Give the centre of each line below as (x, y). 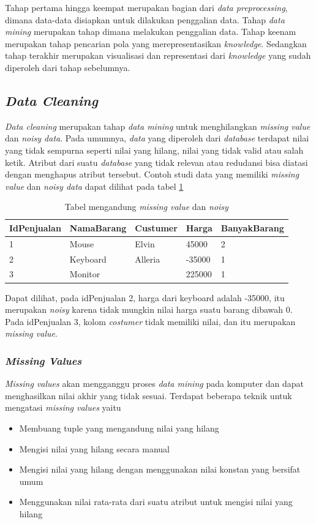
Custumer (156, 227)
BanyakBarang (252, 227)
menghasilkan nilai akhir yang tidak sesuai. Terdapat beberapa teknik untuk (149, 395)
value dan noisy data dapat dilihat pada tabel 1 (94, 186)
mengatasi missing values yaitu (63, 407)
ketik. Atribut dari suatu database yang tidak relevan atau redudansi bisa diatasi (156, 162)
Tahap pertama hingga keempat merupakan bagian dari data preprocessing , (146, 7)
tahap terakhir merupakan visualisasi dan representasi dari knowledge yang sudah (158, 55)
